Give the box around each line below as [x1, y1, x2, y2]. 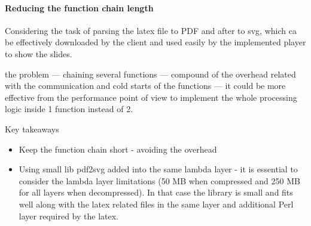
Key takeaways [5, 122, 59, 135]
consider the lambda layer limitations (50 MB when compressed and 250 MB [19, 174, 300, 187]
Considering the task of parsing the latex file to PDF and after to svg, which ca [5, 24, 297, 36]
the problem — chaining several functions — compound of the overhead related [5, 67, 296, 80]
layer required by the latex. [19, 209, 118, 222]
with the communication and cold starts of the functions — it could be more [5, 79, 286, 92]
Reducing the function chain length [5, 1, 154, 14]
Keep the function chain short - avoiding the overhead [19, 143, 217, 155]
